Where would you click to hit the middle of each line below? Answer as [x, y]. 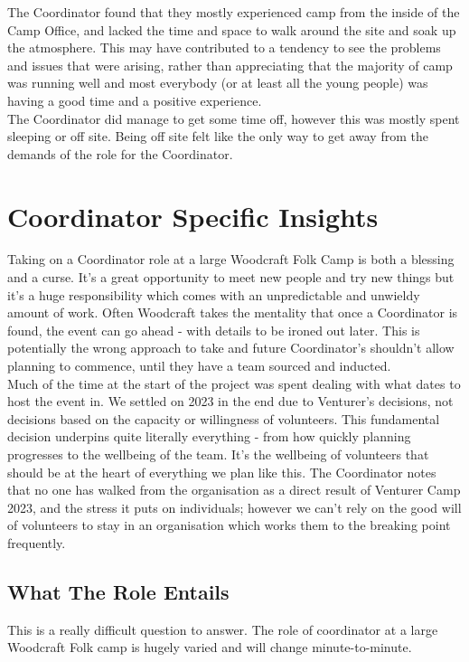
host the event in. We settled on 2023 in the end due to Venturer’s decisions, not [230, 401]
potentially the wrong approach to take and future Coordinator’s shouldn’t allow [231, 348]
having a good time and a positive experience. [135, 100]
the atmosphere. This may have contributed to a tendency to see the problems [224, 47]
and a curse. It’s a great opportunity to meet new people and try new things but [231, 277]
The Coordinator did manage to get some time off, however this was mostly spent [234, 118]
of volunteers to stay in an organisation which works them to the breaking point [229, 525]
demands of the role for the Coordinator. [120, 153]
